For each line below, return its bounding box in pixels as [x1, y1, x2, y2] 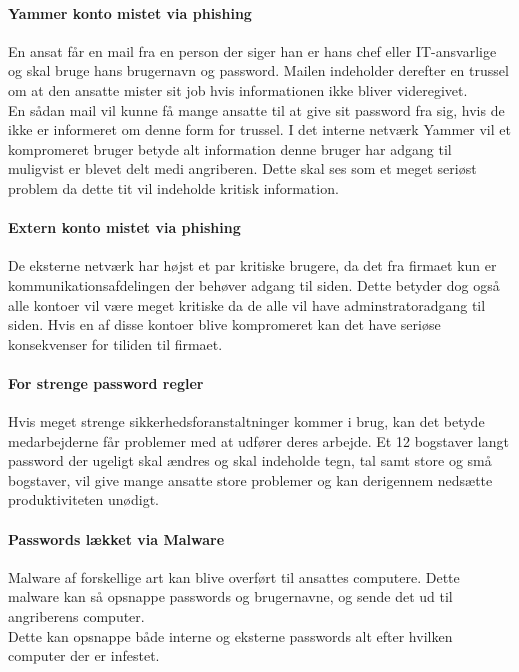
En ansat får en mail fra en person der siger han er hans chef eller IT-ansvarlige [8, 40, 497, 61]
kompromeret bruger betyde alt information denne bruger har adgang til [8, 138, 452, 159]
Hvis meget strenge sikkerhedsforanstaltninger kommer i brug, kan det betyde [8, 411, 485, 432]
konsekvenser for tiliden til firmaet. [8, 333, 223, 354]
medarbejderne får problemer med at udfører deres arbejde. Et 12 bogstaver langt [8, 430, 509, 451]
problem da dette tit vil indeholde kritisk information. [8, 177, 339, 198]
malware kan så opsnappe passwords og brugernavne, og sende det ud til [8, 586, 453, 607]
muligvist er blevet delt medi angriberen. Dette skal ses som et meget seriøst [8, 158, 477, 179]
